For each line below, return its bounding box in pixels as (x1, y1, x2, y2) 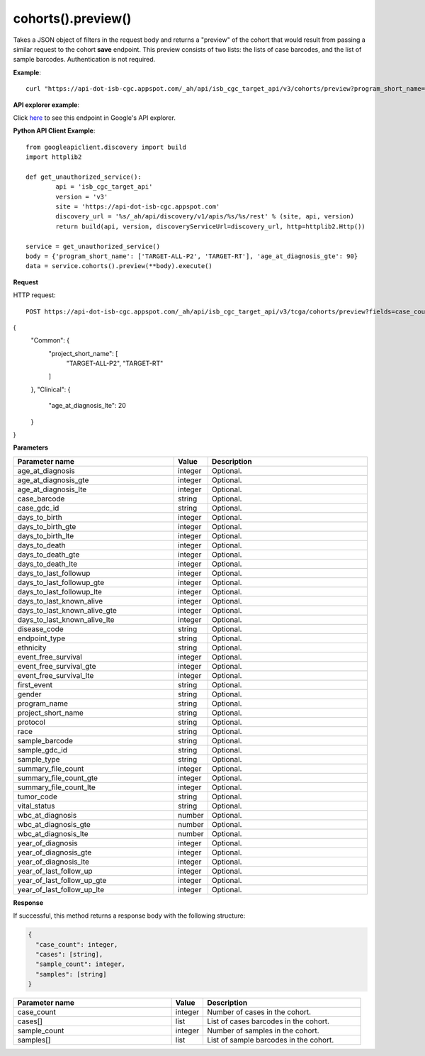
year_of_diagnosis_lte (17, 857, 90, 867)
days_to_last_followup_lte (17, 587, 103, 596)
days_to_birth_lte (17, 530, 74, 540)
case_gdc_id (17, 503, 59, 513)
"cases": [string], (35, 950, 103, 958)
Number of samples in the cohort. (206, 1026, 319, 1035)
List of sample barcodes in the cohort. (206, 1035, 334, 1045)
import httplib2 (25, 153, 82, 161)
